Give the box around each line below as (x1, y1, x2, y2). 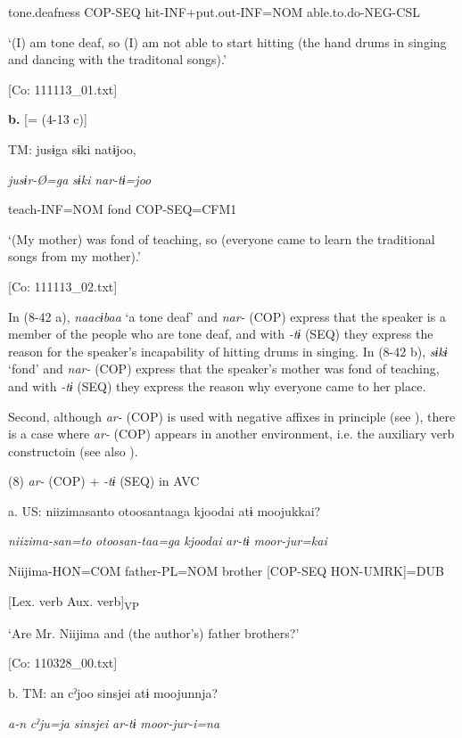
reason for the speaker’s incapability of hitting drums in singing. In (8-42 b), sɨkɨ (8, 341, 448, 360)
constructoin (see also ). (8, 441, 138, 460)
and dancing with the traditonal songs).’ (8, 50, 227, 69)
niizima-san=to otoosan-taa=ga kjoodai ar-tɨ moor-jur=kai (8, 531, 327, 550)
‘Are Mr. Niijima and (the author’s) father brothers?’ (8, 623, 300, 642)
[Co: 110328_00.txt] (8, 653, 118, 672)
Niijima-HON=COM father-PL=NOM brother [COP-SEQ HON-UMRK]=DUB (8, 562, 444, 580)
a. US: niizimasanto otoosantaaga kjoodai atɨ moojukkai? (8, 501, 321, 520)
